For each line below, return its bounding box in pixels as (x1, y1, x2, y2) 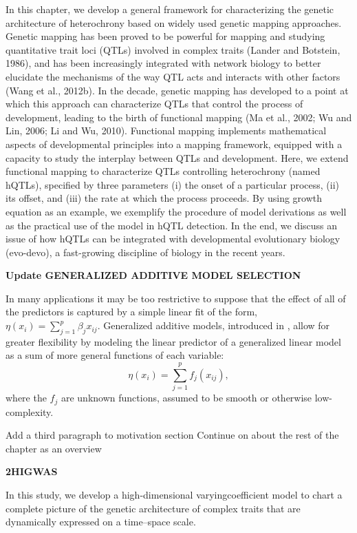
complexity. (6, 404, 54, 419)
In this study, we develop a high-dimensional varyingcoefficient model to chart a (6, 488, 343, 501)
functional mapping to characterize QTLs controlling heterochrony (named (6, 164, 321, 178)
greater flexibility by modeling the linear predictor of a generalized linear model (6, 334, 341, 348)
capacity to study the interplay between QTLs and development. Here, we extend (6, 150, 349, 165)
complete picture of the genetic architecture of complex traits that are (6, 501, 301, 515)
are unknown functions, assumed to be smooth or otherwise (61, 390, 312, 405)
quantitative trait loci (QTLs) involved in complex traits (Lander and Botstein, (6, 42, 340, 56)
